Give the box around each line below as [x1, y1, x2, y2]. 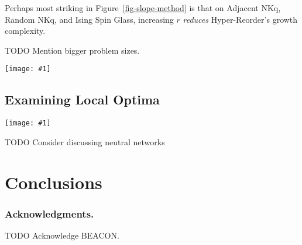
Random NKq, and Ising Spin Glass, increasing [5, 13, 174, 25]
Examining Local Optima [5, 90, 160, 108]
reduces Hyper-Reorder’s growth [183, 13, 298, 25]
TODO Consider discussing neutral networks [5, 135, 165, 148]
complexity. [5, 24, 46, 37]
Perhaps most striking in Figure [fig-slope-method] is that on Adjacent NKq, [5, 2, 281, 13]
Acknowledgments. [5, 206, 94, 220]
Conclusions [5, 170, 102, 194]
